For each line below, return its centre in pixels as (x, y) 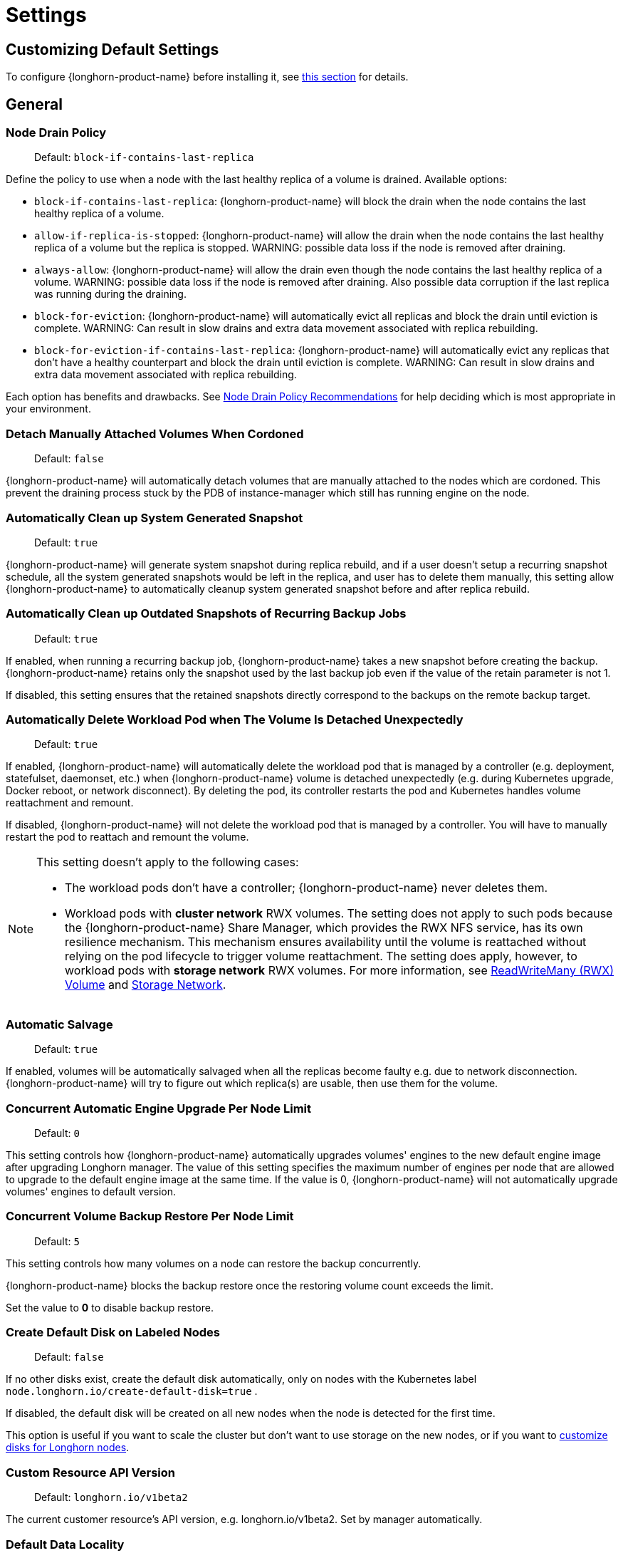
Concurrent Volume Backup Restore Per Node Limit (150, 1216)
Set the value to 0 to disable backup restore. (110, 1307)
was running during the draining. (110, 294)
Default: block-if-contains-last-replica (144, 157)
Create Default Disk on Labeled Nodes (113, 1333)
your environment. (48, 409)
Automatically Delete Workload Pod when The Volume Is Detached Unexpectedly (235, 720)
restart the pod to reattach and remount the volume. (127, 837)
